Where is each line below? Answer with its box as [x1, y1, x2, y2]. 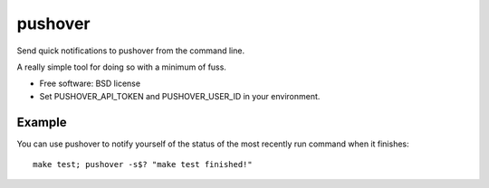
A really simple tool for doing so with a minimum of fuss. [16, 61, 226, 72]
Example [16, 114, 67, 130]
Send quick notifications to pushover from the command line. [16, 45, 244, 56]
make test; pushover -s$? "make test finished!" [33, 159, 253, 170]
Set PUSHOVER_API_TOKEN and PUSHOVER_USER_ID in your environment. [39, 90, 321, 101]
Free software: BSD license [39, 78, 140, 89]
